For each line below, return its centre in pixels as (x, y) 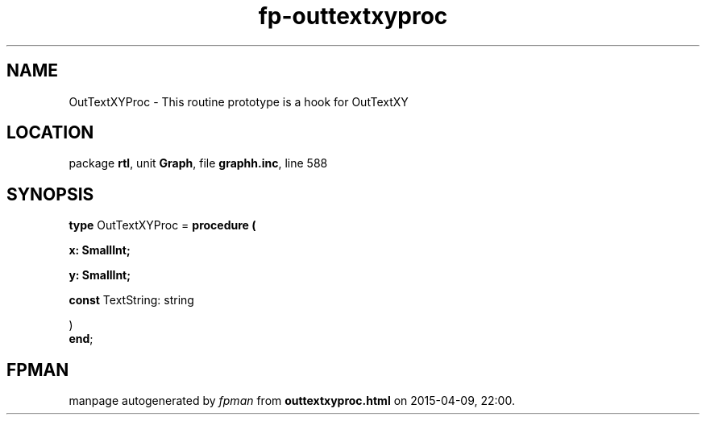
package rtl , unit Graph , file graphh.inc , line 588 (198, 163)
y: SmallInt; (100, 275)
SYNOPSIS (50, 194)
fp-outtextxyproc (353, 16)
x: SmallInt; (100, 250)
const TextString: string (131, 300)
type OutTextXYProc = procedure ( (162, 225)
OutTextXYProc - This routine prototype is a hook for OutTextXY (239, 101)
